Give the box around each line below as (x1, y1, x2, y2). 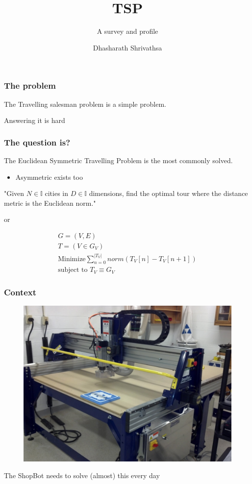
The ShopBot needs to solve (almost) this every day (4, 470, 160, 480)
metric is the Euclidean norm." (4, 197, 96, 208)
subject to (58, 266, 88, 274)
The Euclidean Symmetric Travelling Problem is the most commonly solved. (4, 155, 233, 166)
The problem (4, 79, 56, 92)
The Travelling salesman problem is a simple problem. (4, 98, 166, 109)
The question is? (4, 136, 71, 148)
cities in (45, 188, 68, 198)
